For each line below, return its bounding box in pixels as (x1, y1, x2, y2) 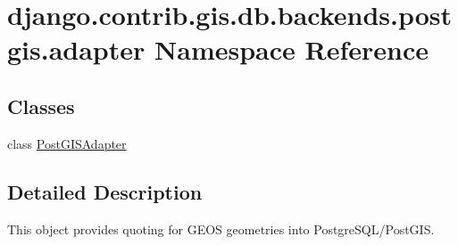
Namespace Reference (154, 31, 429, 68)
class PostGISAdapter (7, 134, 127, 152)
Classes (7, 92, 75, 119)
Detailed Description (7, 177, 203, 205)
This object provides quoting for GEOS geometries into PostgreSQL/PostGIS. (7, 219, 435, 238)
